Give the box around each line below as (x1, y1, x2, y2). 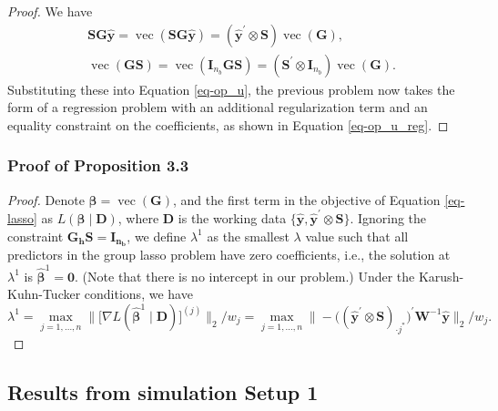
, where (117, 208, 159, 227)
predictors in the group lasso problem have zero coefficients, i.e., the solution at (7, 245, 451, 264)
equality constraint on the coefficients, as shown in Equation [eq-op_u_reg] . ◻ (7, 115, 449, 134)
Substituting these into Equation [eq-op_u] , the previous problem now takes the (7, 79, 455, 98)
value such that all (305, 226, 409, 245)
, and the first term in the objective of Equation (173, 190, 441, 209)
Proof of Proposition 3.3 (7, 154, 189, 177)
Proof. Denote (7, 190, 85, 209)
